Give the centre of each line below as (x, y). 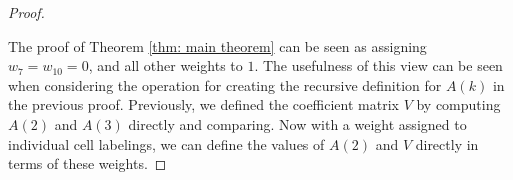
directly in (447, 143)
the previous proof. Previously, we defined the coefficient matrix (203, 104)
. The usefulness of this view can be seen (378, 65)
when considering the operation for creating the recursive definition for (225, 84)
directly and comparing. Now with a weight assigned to (297, 123)
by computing (458, 104)
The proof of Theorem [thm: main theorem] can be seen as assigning (217, 45)
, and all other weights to (165, 65)
